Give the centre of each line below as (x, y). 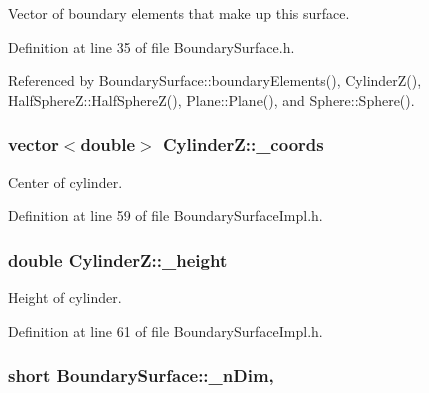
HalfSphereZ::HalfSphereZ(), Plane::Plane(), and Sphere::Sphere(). (211, 99)
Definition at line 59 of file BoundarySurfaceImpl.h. (165, 215)
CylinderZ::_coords (243, 144)
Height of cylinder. (65, 297)
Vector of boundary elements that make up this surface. (179, 13)
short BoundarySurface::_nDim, (141, 375)
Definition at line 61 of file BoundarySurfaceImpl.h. (165, 330)
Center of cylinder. (65, 181)
